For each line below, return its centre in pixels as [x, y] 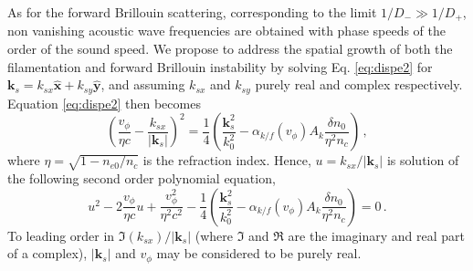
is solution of [423, 160]
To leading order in [61, 235]
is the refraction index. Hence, [227, 160]
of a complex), [47, 253]
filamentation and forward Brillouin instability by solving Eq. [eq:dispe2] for [220, 66]
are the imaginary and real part [377, 235]
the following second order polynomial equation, [142, 178]
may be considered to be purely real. [259, 253]
